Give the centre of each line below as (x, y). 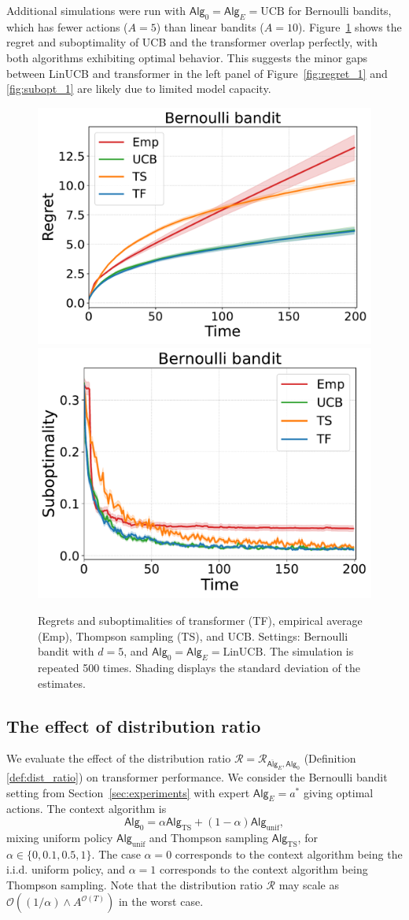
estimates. (62, 683)
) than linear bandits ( (210, 26)
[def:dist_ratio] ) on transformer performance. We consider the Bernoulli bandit (197, 777)
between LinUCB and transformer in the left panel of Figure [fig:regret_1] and (197, 73)
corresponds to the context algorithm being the (289, 853)
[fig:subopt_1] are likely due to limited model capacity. (139, 89)
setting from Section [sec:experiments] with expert (128, 792)
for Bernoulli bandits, (340, 10)
